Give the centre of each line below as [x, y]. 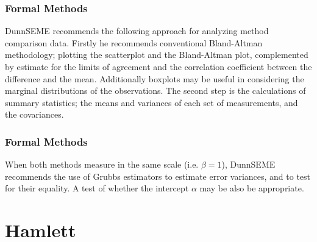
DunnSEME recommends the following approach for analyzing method [137, 31]
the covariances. [34, 114]
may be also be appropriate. [252, 188]
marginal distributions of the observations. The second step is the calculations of [155, 91]
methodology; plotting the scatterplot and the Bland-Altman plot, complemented [157, 55]
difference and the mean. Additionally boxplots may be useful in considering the [155, 78]
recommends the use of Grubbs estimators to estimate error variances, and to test [158, 176]
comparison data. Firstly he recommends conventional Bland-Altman [134, 42]
